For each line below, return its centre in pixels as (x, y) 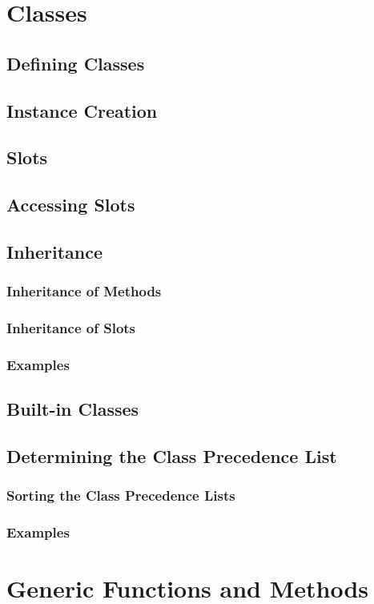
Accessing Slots (71, 205)
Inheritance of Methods (84, 291)
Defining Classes (76, 63)
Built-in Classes (73, 409)
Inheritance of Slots (71, 328)
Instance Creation (82, 110)
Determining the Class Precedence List (172, 455)
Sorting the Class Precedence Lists (121, 495)
